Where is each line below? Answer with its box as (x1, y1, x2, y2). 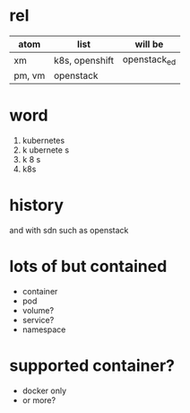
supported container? (9, 356, 175, 376)
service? (22, 314, 55, 325)
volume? (22, 304, 55, 315)
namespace (22, 324, 66, 335)
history (9, 195, 65, 215)
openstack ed (122, 53, 177, 67)
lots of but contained (9, 257, 168, 277)
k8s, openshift (53, 54, 115, 66)
